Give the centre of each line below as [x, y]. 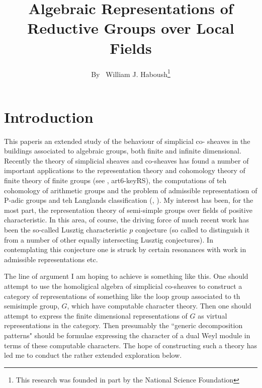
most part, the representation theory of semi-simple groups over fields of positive [128, 210]
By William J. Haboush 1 [131, 73]
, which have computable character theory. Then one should [159, 306]
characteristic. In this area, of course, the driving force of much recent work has [127, 220]
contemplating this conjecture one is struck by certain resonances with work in [125, 249]
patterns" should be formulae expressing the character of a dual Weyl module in [127, 335]
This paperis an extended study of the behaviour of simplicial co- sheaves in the [127, 141]
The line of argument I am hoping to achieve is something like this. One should [126, 276]
